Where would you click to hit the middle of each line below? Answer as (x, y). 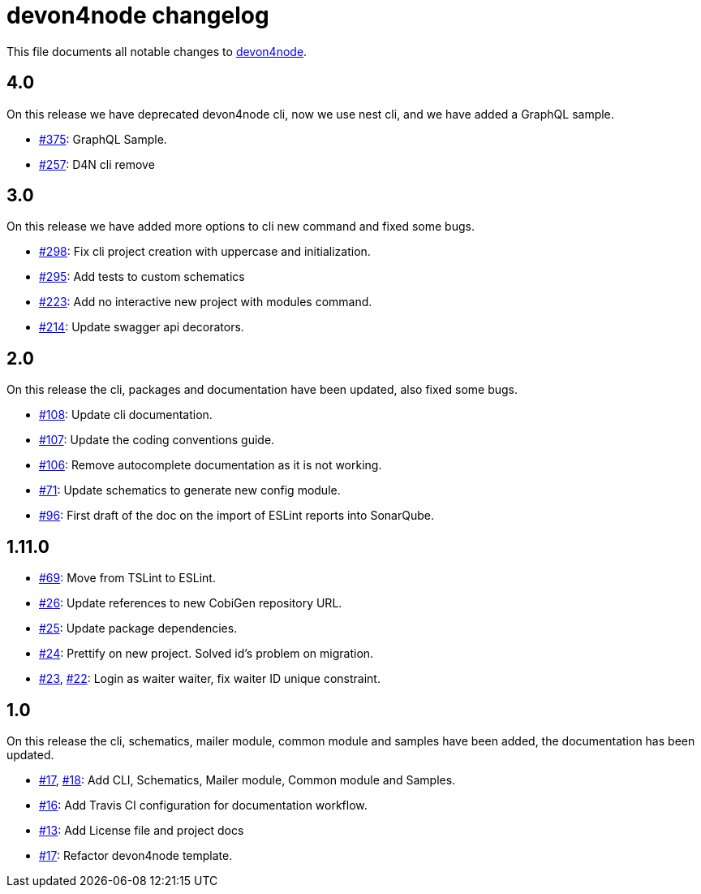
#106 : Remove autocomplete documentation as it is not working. (211, 465)
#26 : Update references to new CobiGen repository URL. (191, 603)
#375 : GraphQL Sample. (103, 139)
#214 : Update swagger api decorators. (142, 327)
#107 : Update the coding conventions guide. (157, 440)
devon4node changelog (138, 15)
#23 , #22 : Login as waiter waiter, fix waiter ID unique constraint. (210, 679)
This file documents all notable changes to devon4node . (157, 51)
